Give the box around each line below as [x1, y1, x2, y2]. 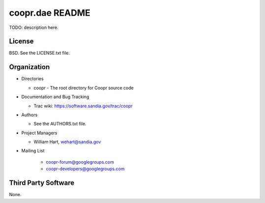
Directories [21, 76, 44, 82]
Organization [9, 63, 50, 71]
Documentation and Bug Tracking [21, 94, 89, 100]
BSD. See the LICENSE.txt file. [9, 50, 70, 56]
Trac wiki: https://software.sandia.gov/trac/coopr [33, 103, 133, 109]
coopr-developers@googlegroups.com [46, 166, 125, 172]
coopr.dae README [9, 7, 91, 18]
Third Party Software [9, 179, 75, 187]
